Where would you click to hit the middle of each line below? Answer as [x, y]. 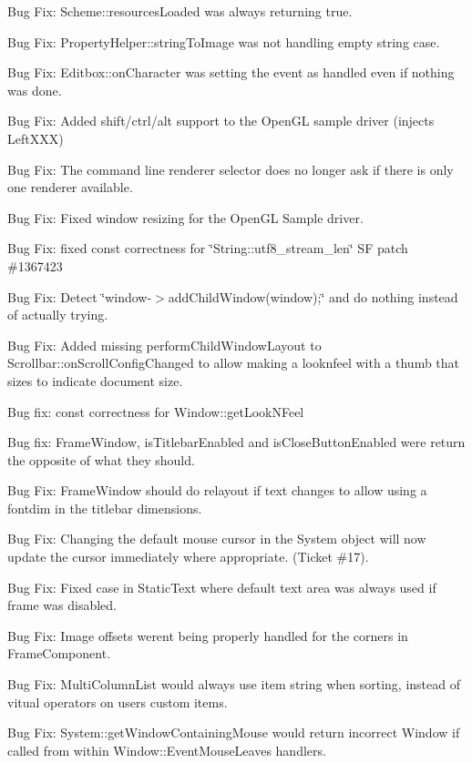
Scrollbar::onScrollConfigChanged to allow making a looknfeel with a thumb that [234, 363]
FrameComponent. [59, 653]
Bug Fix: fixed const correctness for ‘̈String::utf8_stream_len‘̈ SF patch [208, 248]
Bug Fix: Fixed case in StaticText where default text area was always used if [222, 587]
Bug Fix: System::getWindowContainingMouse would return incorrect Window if [234, 732]
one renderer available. [70, 187]
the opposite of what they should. [101, 459]
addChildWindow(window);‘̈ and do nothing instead [313, 296]
